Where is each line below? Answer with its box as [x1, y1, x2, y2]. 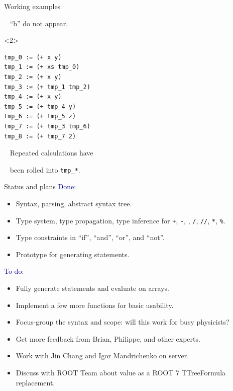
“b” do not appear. [10, 18, 68, 28]
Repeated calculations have [10, 147, 93, 158]
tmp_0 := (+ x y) [4, 53, 62, 61]
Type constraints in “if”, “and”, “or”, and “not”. [16, 232, 165, 243]
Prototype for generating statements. [16, 249, 130, 259]
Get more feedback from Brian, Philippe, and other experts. [16, 333, 200, 344]
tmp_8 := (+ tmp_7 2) [4, 132, 76, 140]
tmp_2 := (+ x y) [4, 73, 62, 81]
